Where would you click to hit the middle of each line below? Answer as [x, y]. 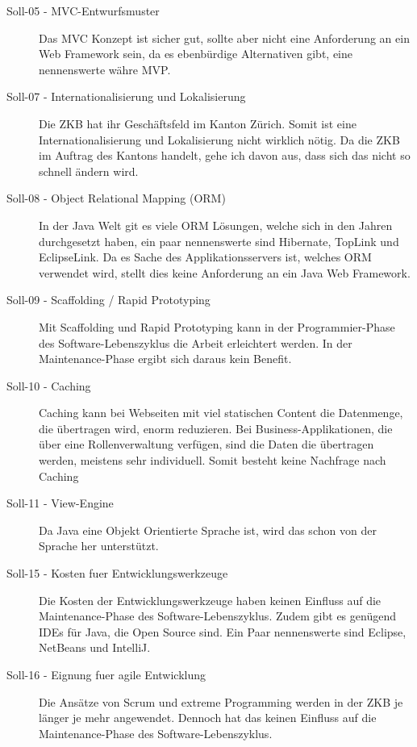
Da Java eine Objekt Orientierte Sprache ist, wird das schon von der [208, 530]
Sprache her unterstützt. [99, 546]
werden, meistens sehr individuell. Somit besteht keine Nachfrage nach [213, 460]
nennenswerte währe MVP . [105, 69]
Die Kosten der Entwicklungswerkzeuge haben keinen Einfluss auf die [210, 600]
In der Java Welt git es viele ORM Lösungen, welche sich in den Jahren [216, 225]
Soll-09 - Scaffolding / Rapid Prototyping [108, 300]
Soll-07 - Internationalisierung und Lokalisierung [126, 96]
